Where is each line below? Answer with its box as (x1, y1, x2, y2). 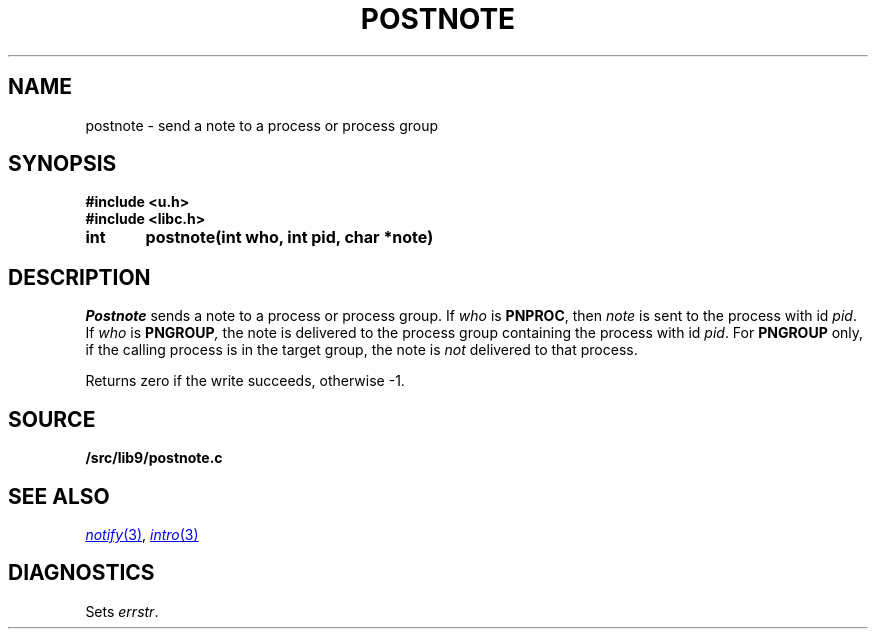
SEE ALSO (8, 483, 110, 509)
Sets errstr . (85, 602, 159, 620)
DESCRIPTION (8, 264, 151, 290)
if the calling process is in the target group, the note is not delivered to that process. (85, 341, 638, 359)
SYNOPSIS (8, 151, 117, 177)
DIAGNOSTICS (8, 560, 155, 586)
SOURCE (8, 406, 96, 432)
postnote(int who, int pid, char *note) (145, 227, 434, 248)
